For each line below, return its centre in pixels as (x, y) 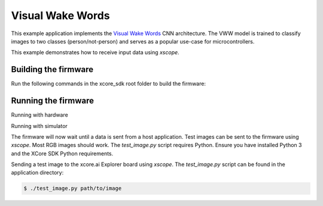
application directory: (37, 173)
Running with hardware (39, 115)
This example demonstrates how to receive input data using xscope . (95, 52)
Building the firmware (52, 69)
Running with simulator (39, 126)
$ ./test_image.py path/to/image (73, 188)
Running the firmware (52, 101)
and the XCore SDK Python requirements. (62, 153)
